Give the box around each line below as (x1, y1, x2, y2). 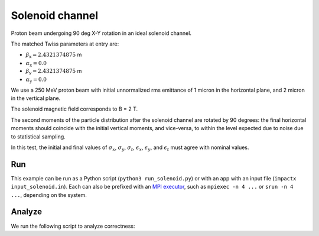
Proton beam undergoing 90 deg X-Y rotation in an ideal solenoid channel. (11, 30, 192, 37)
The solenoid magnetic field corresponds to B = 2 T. (11, 105, 138, 112)
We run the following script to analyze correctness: (11, 222, 135, 229)
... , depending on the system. (11, 191, 87, 198)
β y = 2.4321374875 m (25, 67, 82, 76)
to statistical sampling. (11, 133, 66, 140)
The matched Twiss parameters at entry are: (11, 40, 119, 47)
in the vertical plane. (11, 95, 61, 102)
